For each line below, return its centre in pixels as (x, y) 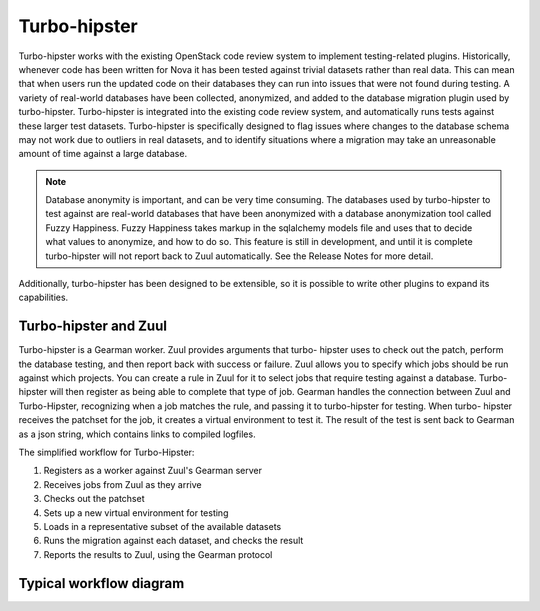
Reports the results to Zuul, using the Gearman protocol (158, 554)
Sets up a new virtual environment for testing (136, 512)
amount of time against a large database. (103, 154)
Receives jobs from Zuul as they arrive (122, 484)
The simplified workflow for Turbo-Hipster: (106, 452)
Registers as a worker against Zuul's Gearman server (153, 471)
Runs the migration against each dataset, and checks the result (173, 541)
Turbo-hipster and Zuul (92, 326)
